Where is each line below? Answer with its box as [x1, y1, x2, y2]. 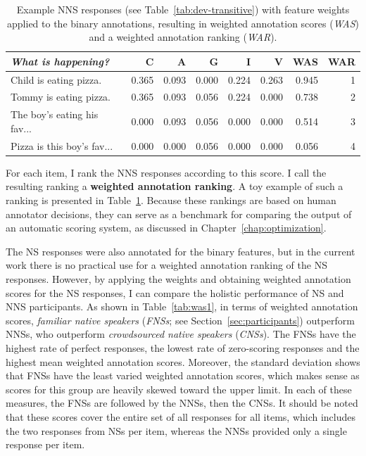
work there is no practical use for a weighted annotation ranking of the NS [6, 258, 327, 272]
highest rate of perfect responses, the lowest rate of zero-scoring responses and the [6, 340, 360, 355]
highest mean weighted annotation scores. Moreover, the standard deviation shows [6, 354, 360, 369]
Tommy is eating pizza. [11, 89, 111, 104]
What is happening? [11, 53, 110, 68]
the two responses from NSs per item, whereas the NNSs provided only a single [6, 423, 347, 438]
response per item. [6, 437, 85, 452]
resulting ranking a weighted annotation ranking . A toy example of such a [6, 179, 343, 194]
